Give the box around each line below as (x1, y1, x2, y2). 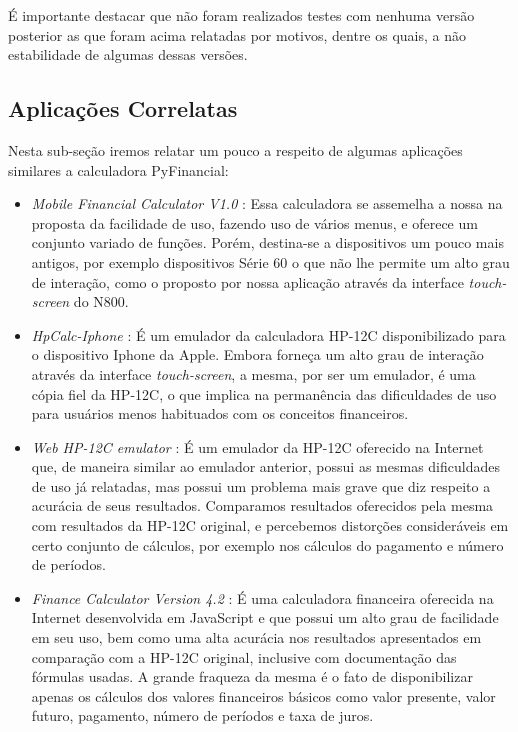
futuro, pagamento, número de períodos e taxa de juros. (31, 705, 374, 726)
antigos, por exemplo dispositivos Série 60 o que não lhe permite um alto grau (31, 251, 510, 272)
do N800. (73, 291, 129, 312)
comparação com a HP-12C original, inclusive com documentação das (31, 646, 457, 667)
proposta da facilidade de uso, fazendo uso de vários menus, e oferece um (31, 212, 478, 233)
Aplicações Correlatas (8, 93, 238, 124)
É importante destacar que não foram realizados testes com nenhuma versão (8, 5, 475, 25)
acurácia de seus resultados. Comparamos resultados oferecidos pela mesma (31, 495, 494, 516)
